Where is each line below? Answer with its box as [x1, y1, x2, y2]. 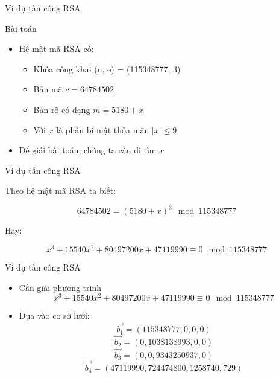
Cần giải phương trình [19, 281, 101, 293]
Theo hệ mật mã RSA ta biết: [5, 184, 116, 197]
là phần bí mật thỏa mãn [56, 123, 149, 136]
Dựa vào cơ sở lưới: [19, 309, 90, 322]
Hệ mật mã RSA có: [19, 42, 94, 55]
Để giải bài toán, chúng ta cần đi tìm [19, 144, 157, 156]
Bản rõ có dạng [33, 103, 90, 115]
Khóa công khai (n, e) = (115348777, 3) [33, 62, 181, 75]
